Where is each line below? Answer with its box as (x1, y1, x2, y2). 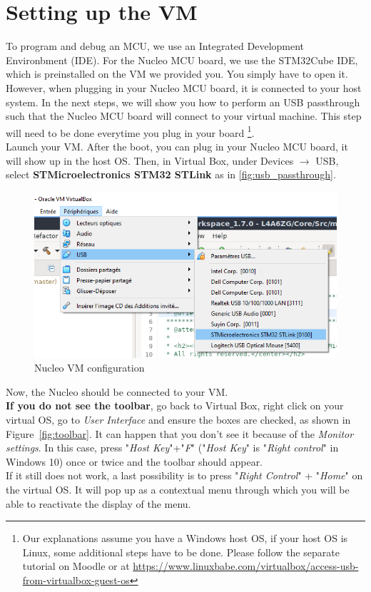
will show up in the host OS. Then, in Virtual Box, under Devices (6, 153, 294, 168)
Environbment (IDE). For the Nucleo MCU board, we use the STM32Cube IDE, (6, 52, 358, 67)
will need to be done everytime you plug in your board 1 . (6, 123, 255, 140)
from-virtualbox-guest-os (22, 572, 130, 587)
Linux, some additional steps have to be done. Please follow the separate (22, 544, 340, 559)
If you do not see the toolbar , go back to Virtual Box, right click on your (6, 398, 344, 413)
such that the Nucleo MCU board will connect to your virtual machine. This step (6, 108, 362, 123)
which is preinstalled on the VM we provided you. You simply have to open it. (6, 66, 348, 81)
